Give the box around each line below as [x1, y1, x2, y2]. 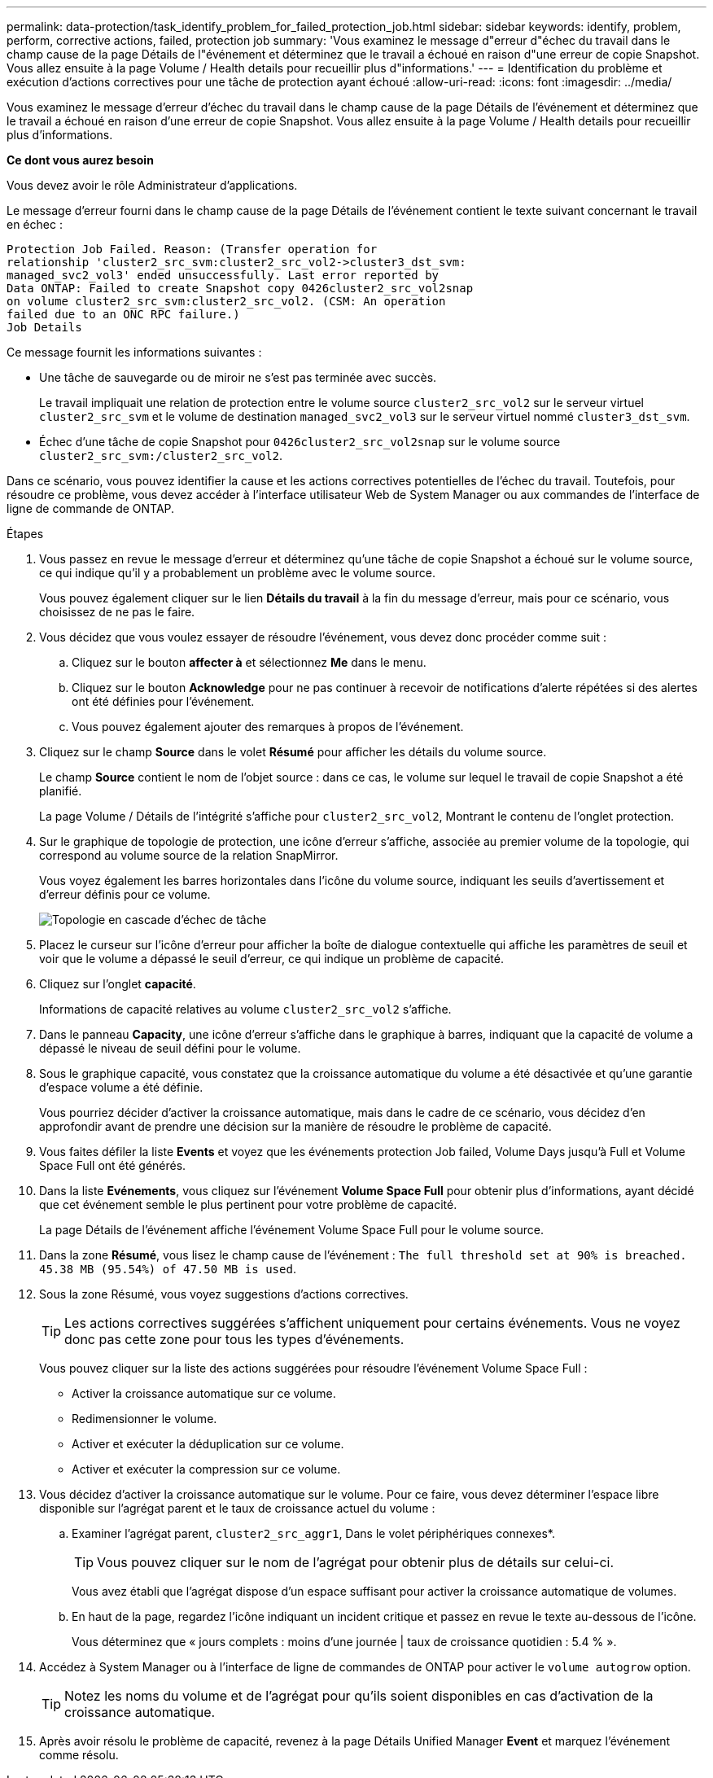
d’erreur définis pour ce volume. [39, 887, 211, 901]
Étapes [7, 527, 44, 541]
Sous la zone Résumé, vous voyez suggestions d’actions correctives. [39, 1287, 409, 1301]
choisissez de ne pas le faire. [39, 605, 195, 619]
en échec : [7, 217, 63, 231]
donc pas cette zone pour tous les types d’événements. [64, 1331, 405, 1347]
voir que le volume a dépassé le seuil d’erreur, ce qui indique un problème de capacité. [39, 952, 505, 966]
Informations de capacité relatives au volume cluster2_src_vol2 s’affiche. [39, 1002, 452, 1016]
